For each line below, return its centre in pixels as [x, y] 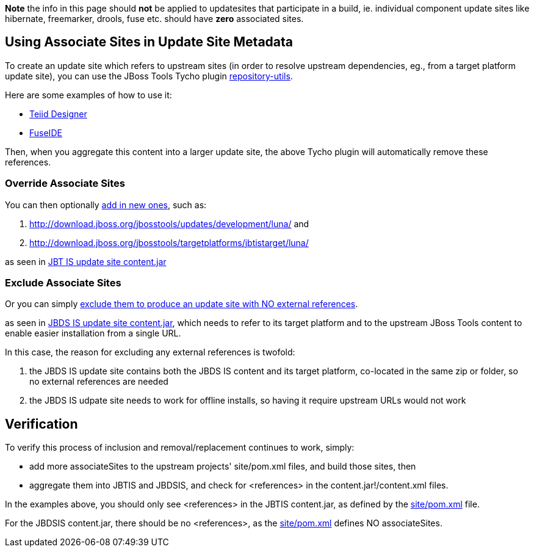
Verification [41, 424]
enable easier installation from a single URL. [93, 333]
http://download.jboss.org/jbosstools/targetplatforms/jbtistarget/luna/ [169, 242]
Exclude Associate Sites [63, 282]
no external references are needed [99, 382]
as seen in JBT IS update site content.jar [86, 261]
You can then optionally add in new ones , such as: [106, 205]
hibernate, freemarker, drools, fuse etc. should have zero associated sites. [154, 19]
